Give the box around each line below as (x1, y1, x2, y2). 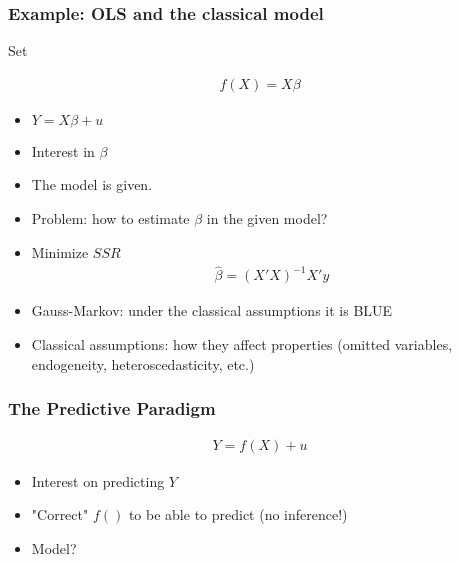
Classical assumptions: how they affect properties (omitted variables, (31, 334, 453, 355)
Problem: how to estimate (31, 208, 190, 229)
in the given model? (206, 208, 328, 229)
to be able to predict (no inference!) (128, 504, 348, 525)
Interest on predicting (31, 470, 165, 491)
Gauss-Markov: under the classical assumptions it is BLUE (31, 300, 393, 321)
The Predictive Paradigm (8, 396, 216, 421)
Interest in (31, 140, 95, 161)
